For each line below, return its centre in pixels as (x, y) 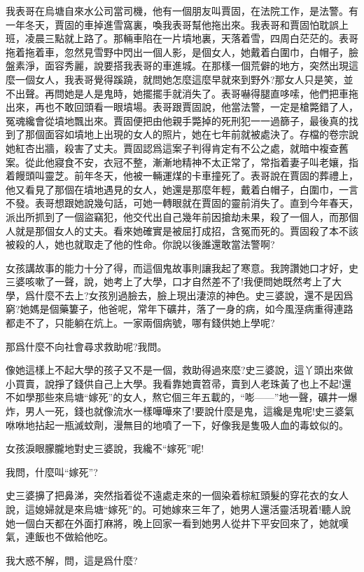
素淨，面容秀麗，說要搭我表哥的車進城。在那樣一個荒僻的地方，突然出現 (182, 66)
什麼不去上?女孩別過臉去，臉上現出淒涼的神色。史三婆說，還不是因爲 (194, 295)
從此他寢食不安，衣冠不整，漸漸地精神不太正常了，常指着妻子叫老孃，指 (191, 162)
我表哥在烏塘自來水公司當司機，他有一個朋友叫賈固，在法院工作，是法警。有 (182, 11)
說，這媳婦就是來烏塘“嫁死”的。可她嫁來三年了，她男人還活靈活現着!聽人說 (178, 509)
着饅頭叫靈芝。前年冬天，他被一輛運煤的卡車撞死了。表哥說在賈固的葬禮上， (182, 176)
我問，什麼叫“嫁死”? (52, 471)
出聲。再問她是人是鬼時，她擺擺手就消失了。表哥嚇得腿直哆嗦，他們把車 (182, 93)
